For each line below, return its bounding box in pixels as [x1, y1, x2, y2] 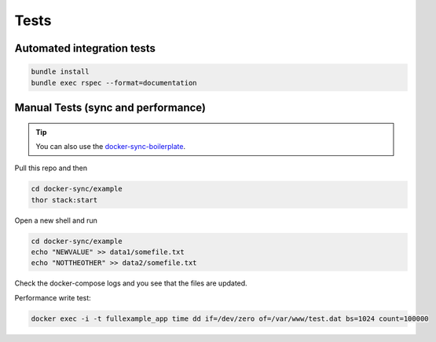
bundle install [31, 67, 90, 76]
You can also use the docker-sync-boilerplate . [35, 141, 186, 151]
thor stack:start [31, 195, 98, 204]
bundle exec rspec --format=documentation [31, 78, 197, 87]
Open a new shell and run [14, 216, 98, 225]
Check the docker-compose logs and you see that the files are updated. [14, 278, 247, 288]
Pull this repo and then [14, 163, 88, 173]
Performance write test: [14, 293, 92, 302]
